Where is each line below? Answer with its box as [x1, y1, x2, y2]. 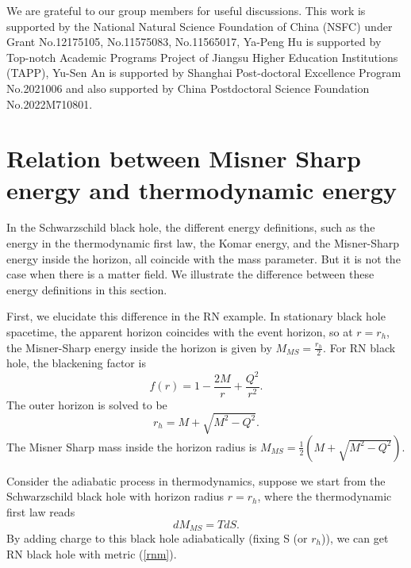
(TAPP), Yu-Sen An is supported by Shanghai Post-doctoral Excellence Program [6, 64, 401, 81]
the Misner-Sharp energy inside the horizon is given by [6, 339, 272, 355]
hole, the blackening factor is [6, 355, 146, 371]
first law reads [6, 503, 75, 520]
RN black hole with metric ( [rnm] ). [6, 545, 177, 562]
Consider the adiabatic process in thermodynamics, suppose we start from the [6, 472, 386, 489]
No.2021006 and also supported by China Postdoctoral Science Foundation [6, 79, 370, 96]
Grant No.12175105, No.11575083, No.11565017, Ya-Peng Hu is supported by [6, 33, 382, 50]
